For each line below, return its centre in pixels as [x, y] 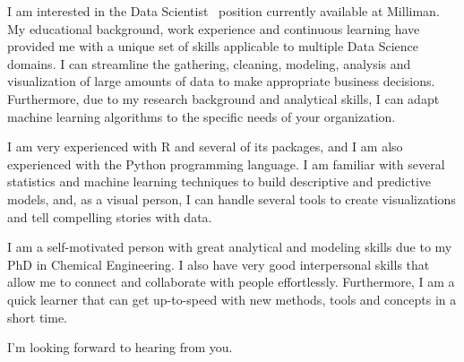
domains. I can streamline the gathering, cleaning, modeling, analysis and [209, 63]
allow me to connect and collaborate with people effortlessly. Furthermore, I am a [231, 282]
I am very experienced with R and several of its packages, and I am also [205, 147]
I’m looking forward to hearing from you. [120, 347]
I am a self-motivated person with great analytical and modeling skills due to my [230, 247]
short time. [38, 317]
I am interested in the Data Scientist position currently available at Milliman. [223, 11]
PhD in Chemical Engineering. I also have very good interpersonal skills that [219, 264]
